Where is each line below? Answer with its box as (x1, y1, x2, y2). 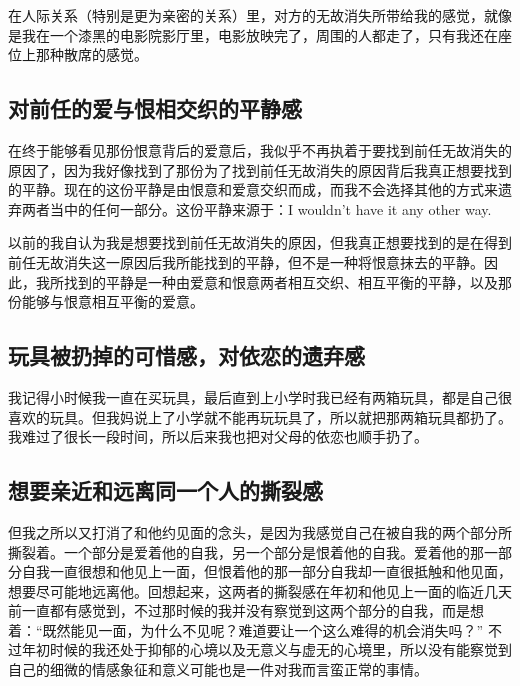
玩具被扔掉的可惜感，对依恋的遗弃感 (8, 340, 365, 371)
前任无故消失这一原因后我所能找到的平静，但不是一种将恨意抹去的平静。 (8, 251, 484, 272)
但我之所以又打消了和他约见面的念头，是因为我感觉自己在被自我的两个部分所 (8, 521, 512, 542)
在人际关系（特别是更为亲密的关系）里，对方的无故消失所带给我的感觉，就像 (8, 5, 512, 25)
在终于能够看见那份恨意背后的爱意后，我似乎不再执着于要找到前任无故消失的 (8, 139, 512, 160)
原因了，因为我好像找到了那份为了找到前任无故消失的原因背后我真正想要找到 (8, 159, 512, 180)
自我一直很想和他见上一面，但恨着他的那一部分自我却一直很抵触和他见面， (21, 561, 512, 582)
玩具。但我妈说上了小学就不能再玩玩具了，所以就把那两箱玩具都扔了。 (49, 406, 512, 427)
